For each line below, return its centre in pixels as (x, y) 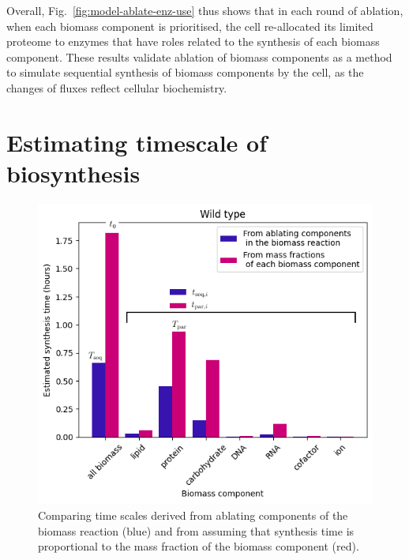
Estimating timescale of (137, 142)
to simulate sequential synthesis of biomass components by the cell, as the (185, 72)
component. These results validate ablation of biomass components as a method (199, 56)
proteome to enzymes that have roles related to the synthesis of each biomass (193, 41)
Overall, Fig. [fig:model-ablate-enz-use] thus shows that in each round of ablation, (205, 10)
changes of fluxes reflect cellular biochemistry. (117, 87)
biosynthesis (73, 173)
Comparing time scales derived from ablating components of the (193, 515)
